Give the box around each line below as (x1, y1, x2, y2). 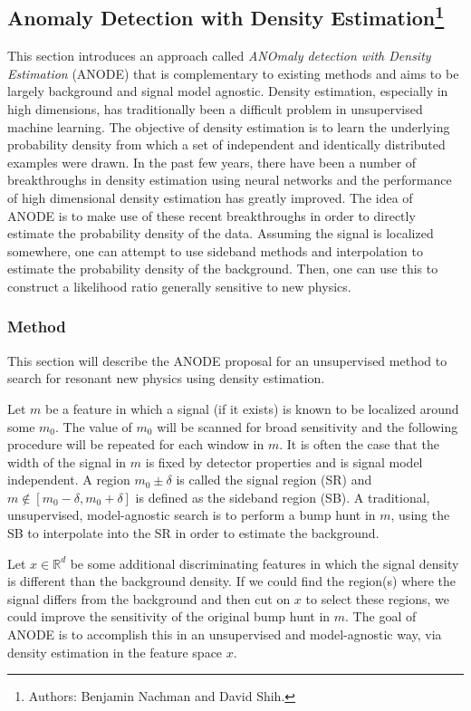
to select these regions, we (305, 589, 450, 608)
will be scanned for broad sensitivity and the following (157, 417, 458, 436)
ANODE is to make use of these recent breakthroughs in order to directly (7, 206, 416, 225)
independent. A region (7, 470, 130, 489)
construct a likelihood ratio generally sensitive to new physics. (7, 276, 351, 295)
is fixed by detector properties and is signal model (145, 452, 423, 471)
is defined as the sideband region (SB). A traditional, (135, 487, 430, 506)
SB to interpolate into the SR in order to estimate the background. (7, 524, 380, 543)
